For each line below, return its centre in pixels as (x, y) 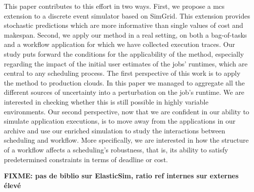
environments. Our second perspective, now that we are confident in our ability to (127, 111)
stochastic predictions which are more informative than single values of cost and (124, 25)
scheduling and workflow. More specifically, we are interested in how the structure (127, 140)
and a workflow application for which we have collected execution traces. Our (120, 44)
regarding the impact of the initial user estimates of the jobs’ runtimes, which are (126, 63)
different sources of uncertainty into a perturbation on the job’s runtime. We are (124, 92)
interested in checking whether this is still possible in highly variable (106, 101)
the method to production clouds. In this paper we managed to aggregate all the (124, 82)
